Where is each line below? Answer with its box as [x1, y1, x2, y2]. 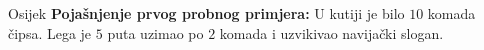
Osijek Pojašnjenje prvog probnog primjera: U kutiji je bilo [8, 3, 405, 23]
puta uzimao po [107, 22, 204, 43]
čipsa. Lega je [8, 22, 92, 43]
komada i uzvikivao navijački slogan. [219, 22, 444, 43]
